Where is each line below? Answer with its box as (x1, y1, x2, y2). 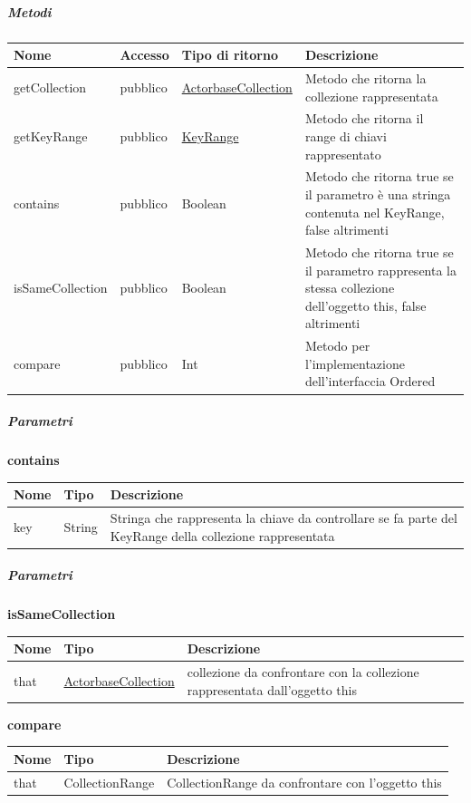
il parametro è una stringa (304, 184, 451, 203)
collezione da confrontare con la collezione (187, 663, 419, 682)
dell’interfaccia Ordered (304, 372, 436, 391)
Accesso (120, 45, 169, 64)
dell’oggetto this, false (304, 295, 427, 314)
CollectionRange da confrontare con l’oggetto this (167, 772, 442, 791)
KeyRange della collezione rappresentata (110, 526, 335, 545)
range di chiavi (304, 126, 387, 145)
